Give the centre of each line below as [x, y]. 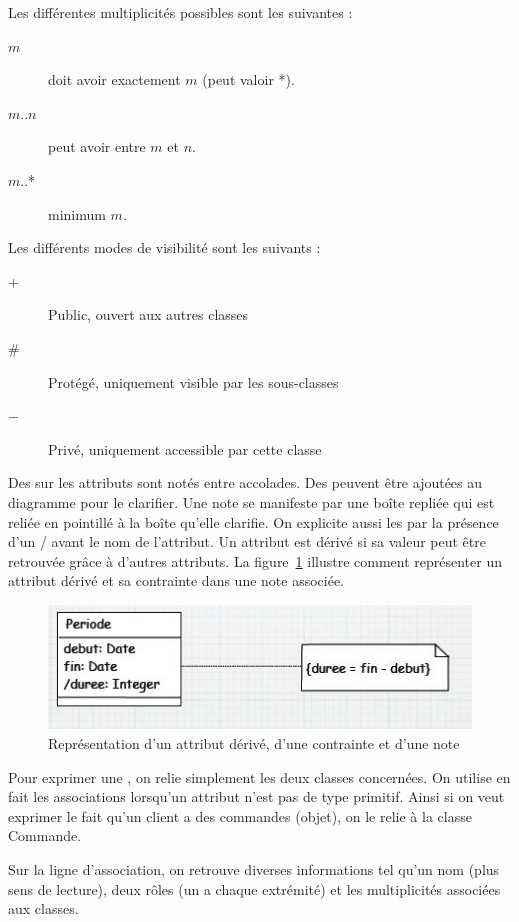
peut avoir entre [97, 146]
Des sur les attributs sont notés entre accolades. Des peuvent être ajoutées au [245, 482]
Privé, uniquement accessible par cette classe [185, 448]
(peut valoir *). [248, 79]
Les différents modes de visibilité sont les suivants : [164, 247]
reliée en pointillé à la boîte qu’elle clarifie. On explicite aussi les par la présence [253, 521]
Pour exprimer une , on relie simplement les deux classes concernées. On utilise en [259, 776]
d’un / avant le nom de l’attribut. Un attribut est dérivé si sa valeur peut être [247, 541]
